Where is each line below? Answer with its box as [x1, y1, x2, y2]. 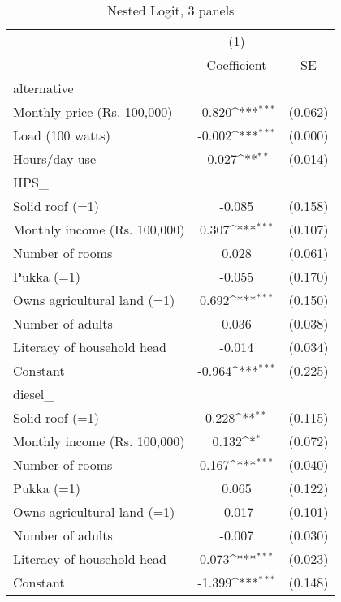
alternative [13, 79, 74, 97]
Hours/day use [13, 149, 97, 168]
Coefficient [206, 55, 267, 74]
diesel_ [13, 385, 54, 403]
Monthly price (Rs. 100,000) [13, 102, 173, 121]
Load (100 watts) [13, 126, 110, 144]
